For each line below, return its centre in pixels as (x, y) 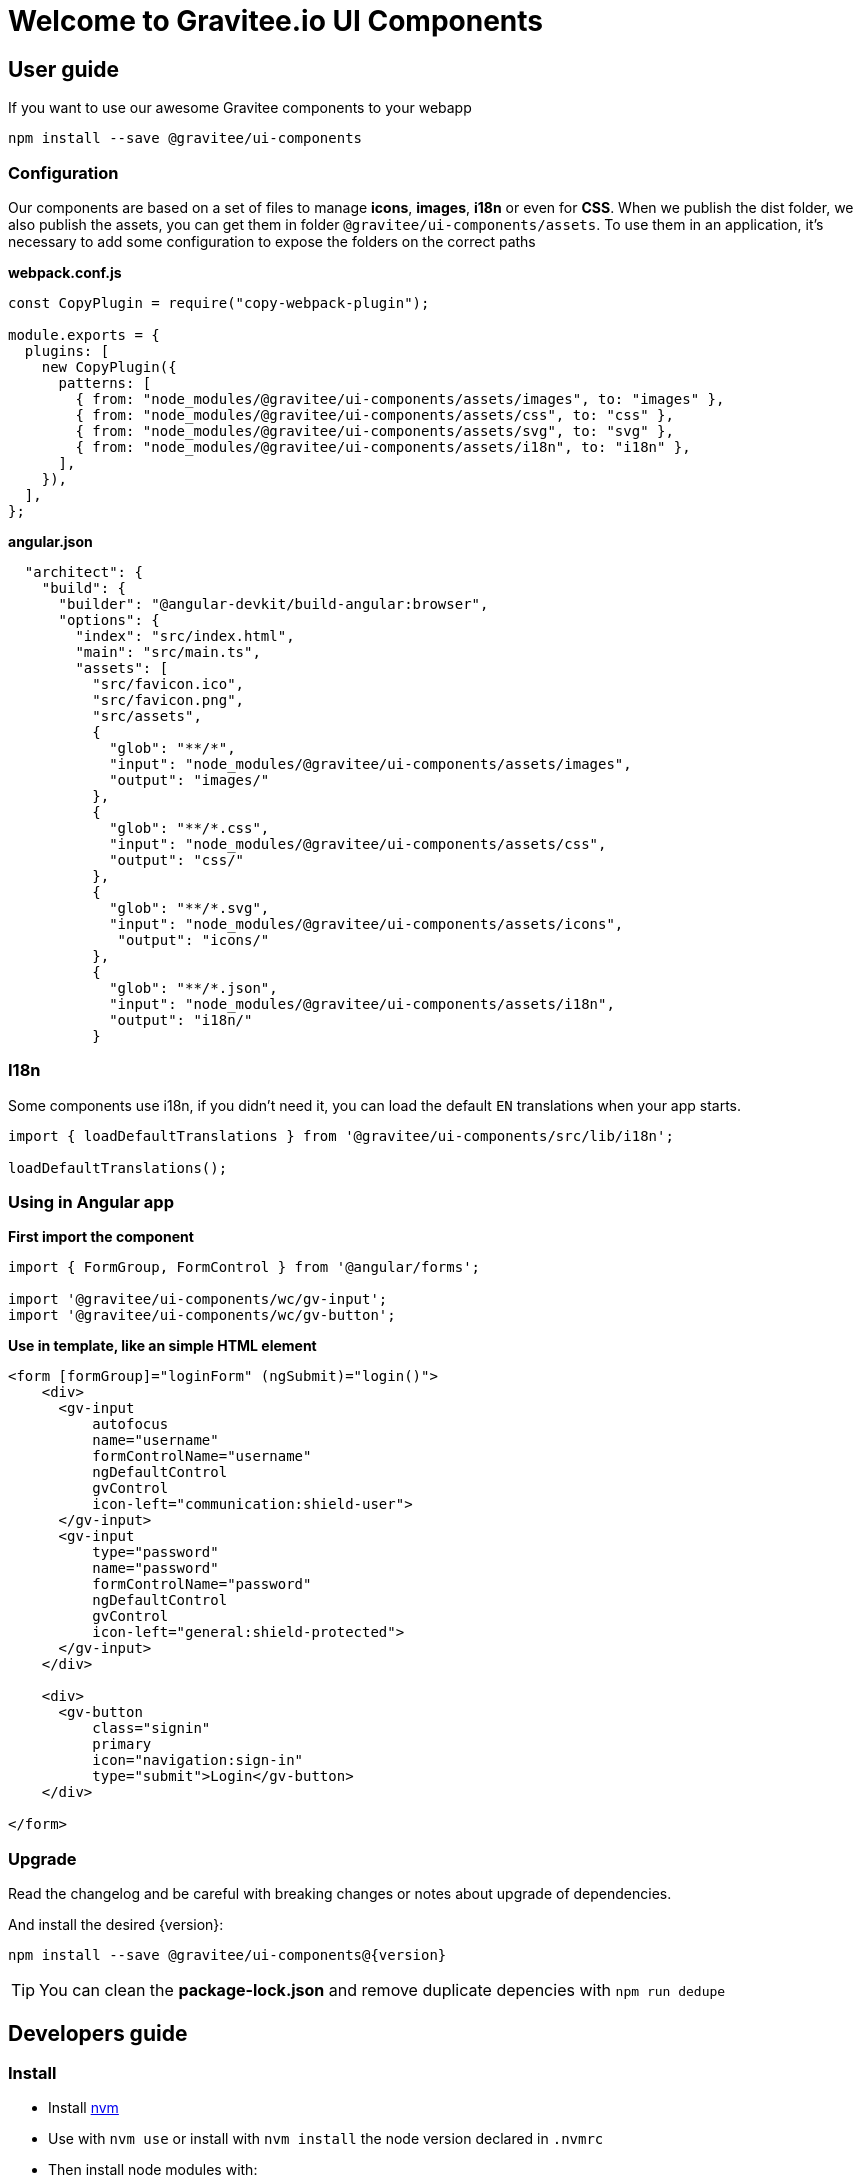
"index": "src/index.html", (185, 635)
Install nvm (83, 2108)
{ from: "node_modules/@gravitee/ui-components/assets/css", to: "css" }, (374, 414)
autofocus (130, 1424)
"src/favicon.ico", (168, 683)
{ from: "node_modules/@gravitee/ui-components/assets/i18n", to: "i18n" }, (383, 446)
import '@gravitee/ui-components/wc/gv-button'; (202, 1315)
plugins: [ (67, 350)
